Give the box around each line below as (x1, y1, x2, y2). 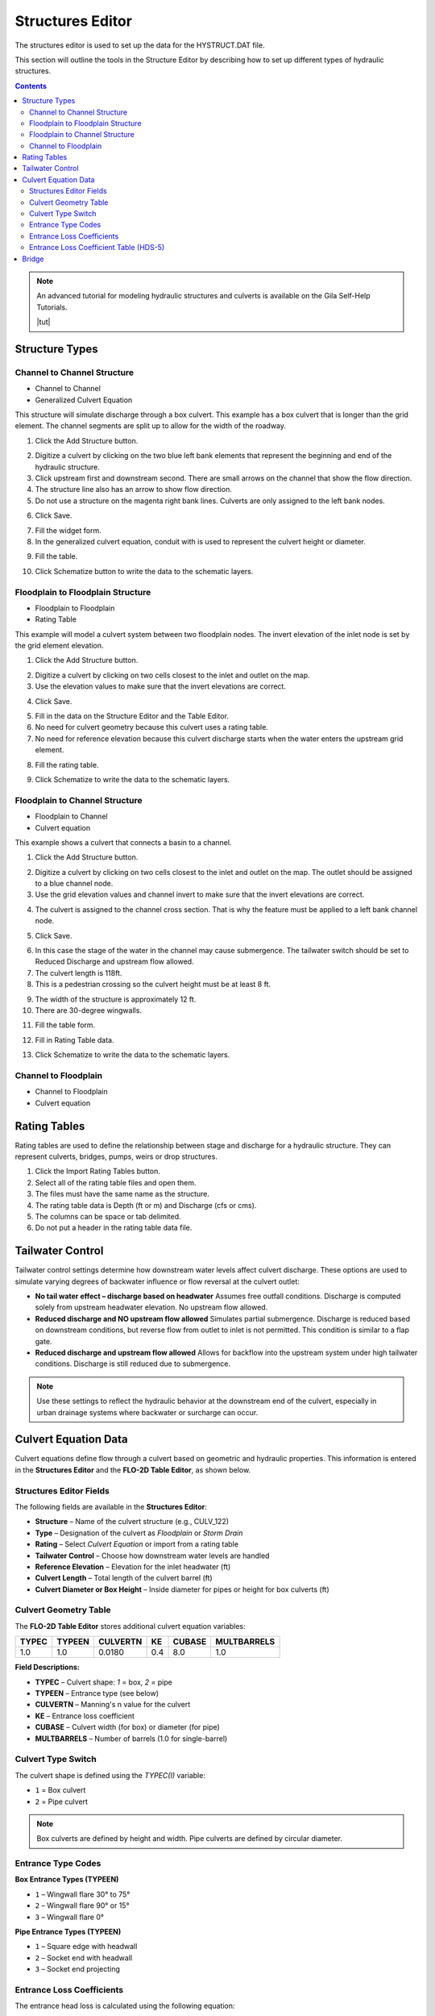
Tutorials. (36, 302, 68, 312)
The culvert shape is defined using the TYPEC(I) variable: (14, 1770, 205, 1780)
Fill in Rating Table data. (35, 1035, 114, 1044)
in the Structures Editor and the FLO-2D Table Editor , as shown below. (14, 1464, 251, 1475)
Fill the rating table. (35, 760, 99, 769)
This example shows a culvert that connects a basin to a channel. (14, 837, 232, 847)
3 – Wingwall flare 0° (35, 1912, 105, 1922)
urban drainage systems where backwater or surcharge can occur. (36, 1407, 259, 1417)
